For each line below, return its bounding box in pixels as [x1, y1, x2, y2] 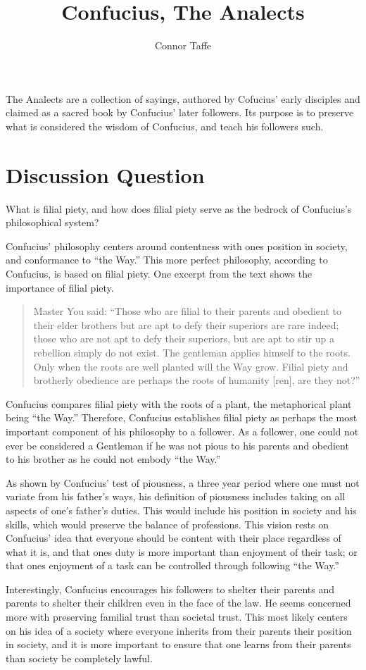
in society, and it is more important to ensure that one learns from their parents [6, 637, 351, 652]
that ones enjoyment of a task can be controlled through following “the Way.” [6, 558, 339, 573]
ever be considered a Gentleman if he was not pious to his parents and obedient [6, 438, 349, 452]
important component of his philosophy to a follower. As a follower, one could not [6, 423, 359, 438]
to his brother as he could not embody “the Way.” [6, 452, 221, 466]
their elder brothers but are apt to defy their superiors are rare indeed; [33, 317, 339, 332]
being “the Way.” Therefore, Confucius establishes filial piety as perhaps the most [6, 410, 358, 425]
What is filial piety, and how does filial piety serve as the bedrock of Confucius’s [6, 201, 352, 216]
